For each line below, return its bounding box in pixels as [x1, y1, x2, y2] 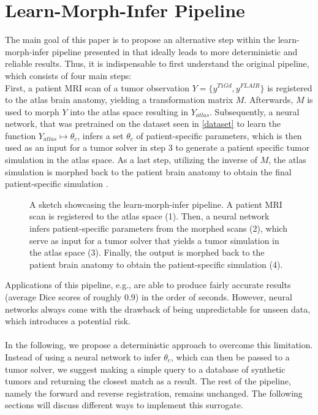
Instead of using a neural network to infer [5, 350, 161, 363]
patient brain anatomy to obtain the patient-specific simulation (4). [29, 257, 283, 270]
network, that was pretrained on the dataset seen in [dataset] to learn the [5, 117, 281, 130]
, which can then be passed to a [170, 350, 290, 363]
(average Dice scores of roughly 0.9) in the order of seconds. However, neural [5, 291, 292, 303]
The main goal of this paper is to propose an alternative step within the [5, 33, 276, 46]
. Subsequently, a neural [210, 105, 300, 118]
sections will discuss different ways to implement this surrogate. [5, 398, 243, 411]
